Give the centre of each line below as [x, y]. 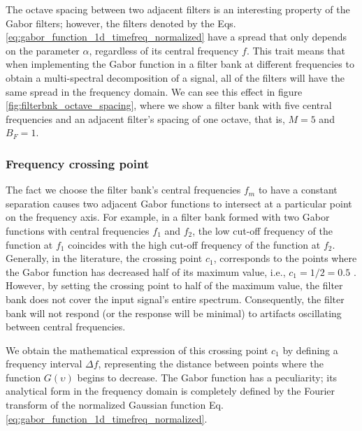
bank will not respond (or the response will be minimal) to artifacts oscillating [174, 313]
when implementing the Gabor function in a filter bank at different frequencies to [180, 64]
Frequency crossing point [78, 163]
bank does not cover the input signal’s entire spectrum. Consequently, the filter [175, 299]
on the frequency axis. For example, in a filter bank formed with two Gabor [168, 217]
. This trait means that [296, 50]
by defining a [310, 350]
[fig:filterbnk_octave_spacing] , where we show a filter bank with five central [169, 105]
